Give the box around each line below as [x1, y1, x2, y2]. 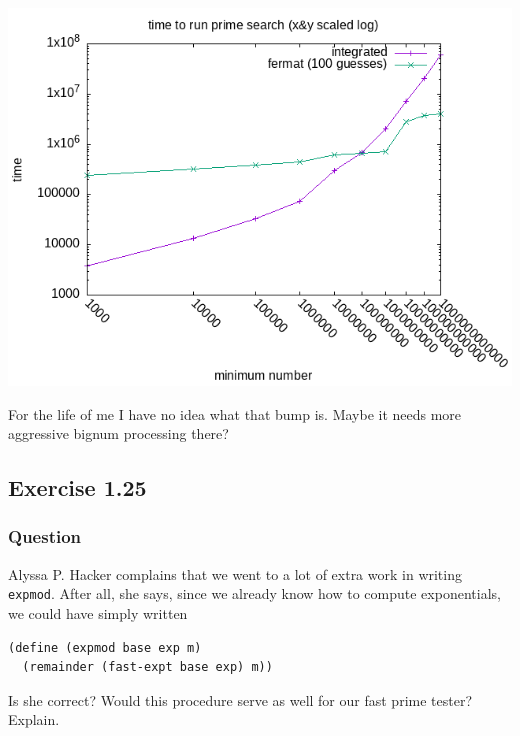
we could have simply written [8, 603, 188, 624]
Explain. [8, 709, 60, 730]
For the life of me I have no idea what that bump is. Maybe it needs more [8, 403, 462, 424]
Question [8, 524, 82, 549]
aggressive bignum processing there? [8, 423, 229, 444]
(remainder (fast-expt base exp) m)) [22, 660, 273, 675]
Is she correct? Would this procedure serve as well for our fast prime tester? [8, 689, 473, 710]
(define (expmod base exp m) [8, 640, 202, 655]
